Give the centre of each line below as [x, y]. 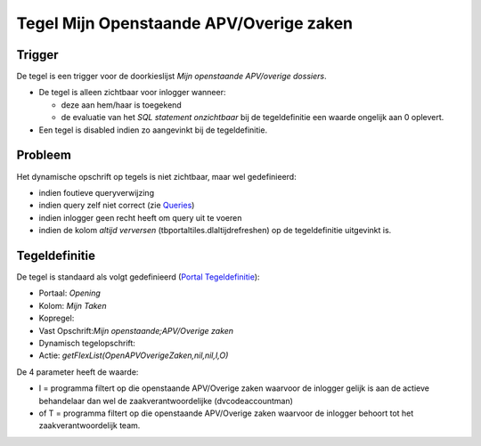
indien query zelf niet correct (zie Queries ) [117, 206]
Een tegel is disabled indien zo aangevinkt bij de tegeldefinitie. [153, 130]
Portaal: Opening [70, 293]
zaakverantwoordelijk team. [90, 426]
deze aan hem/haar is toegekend [121, 105]
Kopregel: [57, 318]
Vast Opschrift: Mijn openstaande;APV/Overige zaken [136, 330]
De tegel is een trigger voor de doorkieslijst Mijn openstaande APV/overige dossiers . [171, 77]
